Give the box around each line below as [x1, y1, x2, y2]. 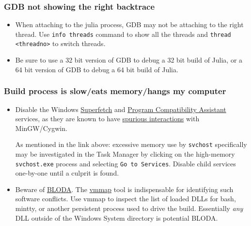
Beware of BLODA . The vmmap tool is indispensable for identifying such [15, 184, 234, 194]
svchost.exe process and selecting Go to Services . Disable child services [15, 158, 236, 168]
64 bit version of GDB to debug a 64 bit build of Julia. [15, 64, 178, 74]
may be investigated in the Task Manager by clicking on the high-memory [15, 148, 235, 159]
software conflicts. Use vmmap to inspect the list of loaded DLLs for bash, [15, 194, 236, 204]
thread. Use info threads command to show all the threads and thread [15, 29, 231, 39]
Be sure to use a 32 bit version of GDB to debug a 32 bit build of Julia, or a [15, 55, 243, 65]
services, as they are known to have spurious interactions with [15, 113, 200, 124]
